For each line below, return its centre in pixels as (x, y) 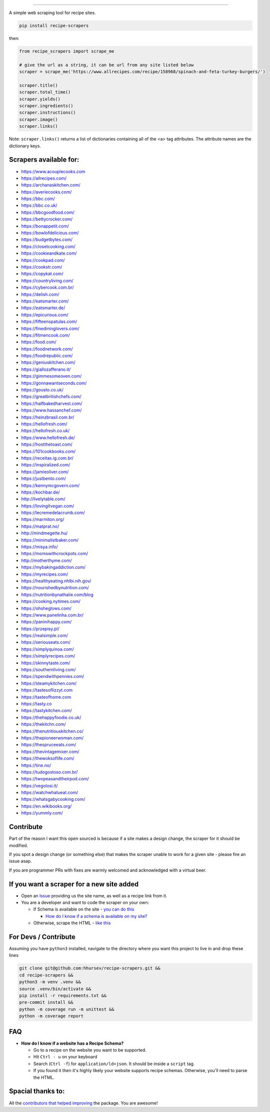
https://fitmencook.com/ (45, 335)
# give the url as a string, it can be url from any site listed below (107, 65)
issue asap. (20, 861)
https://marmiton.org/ (43, 519)
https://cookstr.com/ (42, 267)
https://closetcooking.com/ (48, 246)
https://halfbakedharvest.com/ (52, 403)
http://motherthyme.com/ (46, 560)
